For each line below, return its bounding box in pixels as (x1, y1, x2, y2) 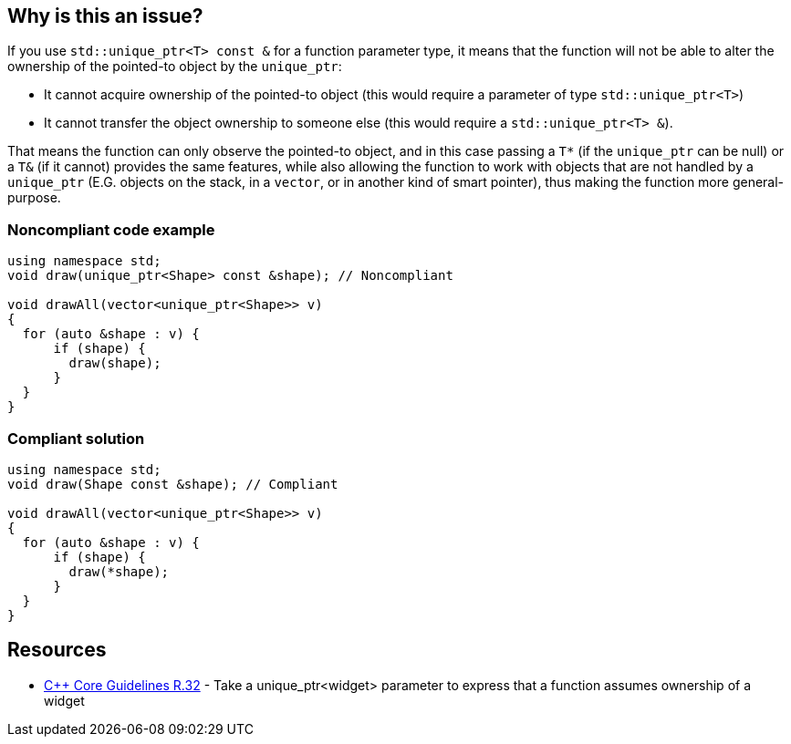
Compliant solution (7, 429, 145, 448)
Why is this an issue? (7, 5, 203, 27)
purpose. (7, 190, 61, 206)
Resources (7, 638, 107, 662)
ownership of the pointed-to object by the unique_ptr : (7, 58, 342, 75)
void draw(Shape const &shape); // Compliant (7, 476, 338, 491)
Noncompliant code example (7, 220, 215, 239)
